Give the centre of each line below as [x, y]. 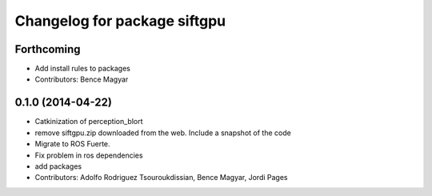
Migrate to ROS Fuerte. [73, 144]
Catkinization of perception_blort [89, 122]
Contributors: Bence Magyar [82, 79]
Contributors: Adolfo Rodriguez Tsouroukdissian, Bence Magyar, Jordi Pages [161, 178]
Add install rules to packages [83, 69]
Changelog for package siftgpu [120, 21]
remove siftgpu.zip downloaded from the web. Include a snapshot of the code [163, 133]
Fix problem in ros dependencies [89, 155]
